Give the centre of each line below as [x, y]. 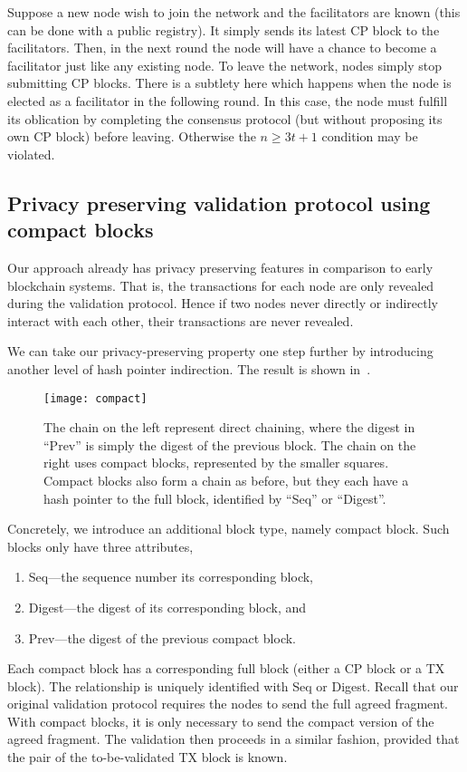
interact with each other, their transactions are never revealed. [181, 320]
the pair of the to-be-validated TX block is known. [148, 757]
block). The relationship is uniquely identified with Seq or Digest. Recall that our [233, 685]
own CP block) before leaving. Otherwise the [132, 136]
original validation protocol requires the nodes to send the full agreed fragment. [228, 704]
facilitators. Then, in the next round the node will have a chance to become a [222, 48]
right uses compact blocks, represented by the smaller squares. [216, 463]
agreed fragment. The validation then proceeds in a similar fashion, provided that [233, 739]
